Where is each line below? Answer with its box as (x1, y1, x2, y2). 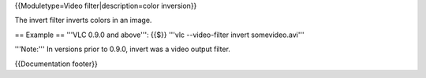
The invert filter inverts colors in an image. (14, 16, 152, 25)
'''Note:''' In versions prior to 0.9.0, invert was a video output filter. (14, 44, 230, 54)
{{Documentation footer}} (14, 59, 98, 69)
